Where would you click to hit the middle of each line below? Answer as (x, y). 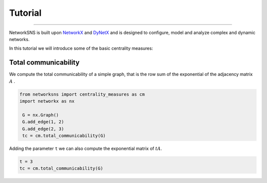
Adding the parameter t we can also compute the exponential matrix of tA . (86, 148)
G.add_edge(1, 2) (43, 122)
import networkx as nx (47, 101)
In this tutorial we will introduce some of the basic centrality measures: (81, 48)
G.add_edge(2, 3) (43, 129)
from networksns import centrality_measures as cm (82, 94)
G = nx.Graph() (41, 115)
